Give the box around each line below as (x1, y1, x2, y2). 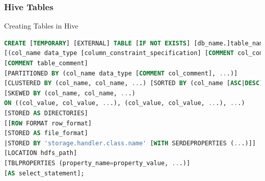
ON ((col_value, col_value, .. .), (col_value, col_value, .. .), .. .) (4, 99, 245, 107)
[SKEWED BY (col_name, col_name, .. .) (4, 89, 136, 97)
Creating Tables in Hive (4, 20, 78, 31)
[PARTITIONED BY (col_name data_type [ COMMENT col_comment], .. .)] (4, 69, 238, 77)
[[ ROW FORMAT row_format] (4, 119, 92, 127)
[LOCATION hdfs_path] (4, 149, 77, 157)
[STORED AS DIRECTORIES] (4, 109, 88, 117)
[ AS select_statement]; (4, 169, 85, 177)
